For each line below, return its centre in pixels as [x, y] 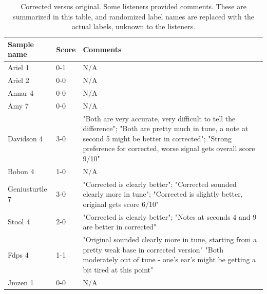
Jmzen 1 [21, 282]
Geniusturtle [27, 189]
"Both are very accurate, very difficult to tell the [159, 118]
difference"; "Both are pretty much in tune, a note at [166, 128]
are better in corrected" [120, 227]
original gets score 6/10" [121, 204]
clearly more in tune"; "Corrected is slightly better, [163, 194]
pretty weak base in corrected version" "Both [153, 249]
